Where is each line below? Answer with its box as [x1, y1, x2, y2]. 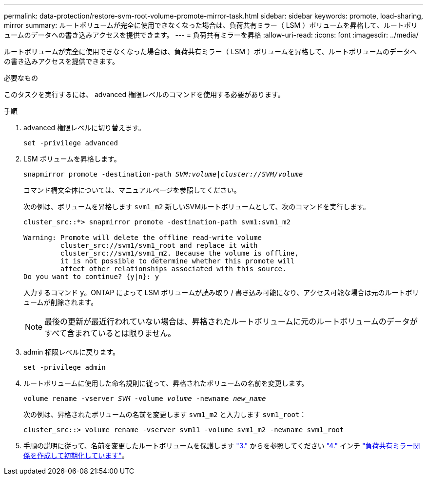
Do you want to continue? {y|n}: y [23, 273, 159, 280]
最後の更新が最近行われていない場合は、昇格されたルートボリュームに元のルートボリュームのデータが [44, 317, 418, 326]
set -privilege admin [23, 363, 106, 371]
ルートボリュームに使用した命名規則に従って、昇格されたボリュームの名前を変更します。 [23, 379, 309, 387]
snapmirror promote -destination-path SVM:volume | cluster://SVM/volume [23, 170, 303, 178]
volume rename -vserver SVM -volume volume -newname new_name [23, 395, 266, 402]
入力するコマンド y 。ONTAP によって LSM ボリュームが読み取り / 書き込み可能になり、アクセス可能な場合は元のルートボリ [23, 288, 419, 297]
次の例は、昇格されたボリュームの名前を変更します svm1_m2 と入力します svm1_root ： [23, 410, 307, 419]
